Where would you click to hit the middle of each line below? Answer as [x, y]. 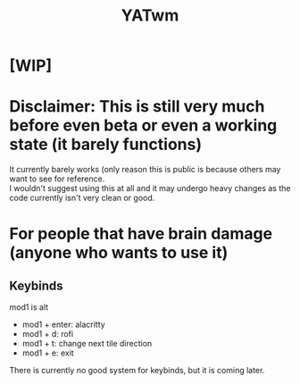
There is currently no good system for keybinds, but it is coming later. [137, 371]
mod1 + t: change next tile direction [87, 344]
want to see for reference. [57, 179]
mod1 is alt [29, 307]
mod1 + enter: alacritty [63, 325]
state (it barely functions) [106, 145]
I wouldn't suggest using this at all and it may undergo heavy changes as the [150, 188]
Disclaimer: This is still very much [137, 107]
